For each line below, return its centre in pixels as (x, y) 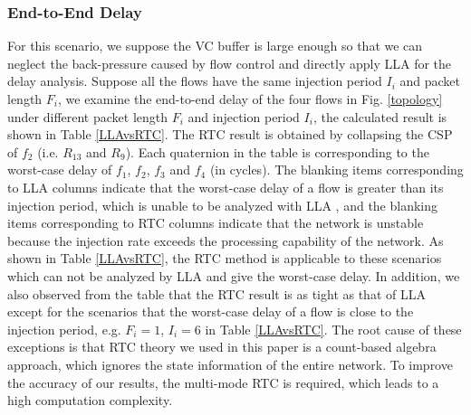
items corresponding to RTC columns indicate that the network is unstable (216, 223)
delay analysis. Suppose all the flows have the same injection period (195, 81)
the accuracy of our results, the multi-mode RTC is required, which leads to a (223, 382)
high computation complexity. (90, 400)
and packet (430, 81)
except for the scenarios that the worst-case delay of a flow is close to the (211, 311)
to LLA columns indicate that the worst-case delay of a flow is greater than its (226, 187)
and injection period (244, 116)
